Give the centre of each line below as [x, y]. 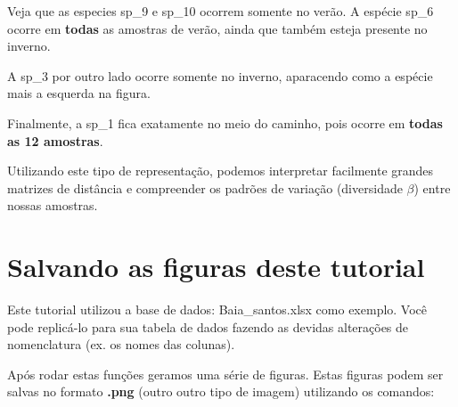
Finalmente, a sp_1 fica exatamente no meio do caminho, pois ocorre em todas [225, 122]
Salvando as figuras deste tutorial [216, 267]
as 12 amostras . [55, 140]
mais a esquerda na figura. [79, 93]
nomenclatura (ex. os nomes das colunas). [121, 344]
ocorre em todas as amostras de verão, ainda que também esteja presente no [217, 28]
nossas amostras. [53, 205]
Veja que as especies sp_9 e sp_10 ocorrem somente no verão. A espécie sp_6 [221, 11]
